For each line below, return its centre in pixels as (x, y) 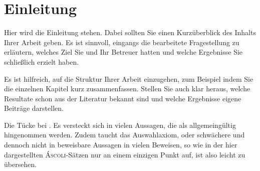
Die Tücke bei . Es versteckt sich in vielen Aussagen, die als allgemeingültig (120, 125)
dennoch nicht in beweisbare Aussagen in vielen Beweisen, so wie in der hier (121, 145)
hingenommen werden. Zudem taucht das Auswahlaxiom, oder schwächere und (124, 135)
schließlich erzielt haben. (42, 61)
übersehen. (21, 164)
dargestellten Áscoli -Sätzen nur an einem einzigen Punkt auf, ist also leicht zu (125, 154)
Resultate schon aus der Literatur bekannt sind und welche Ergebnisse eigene (123, 98)
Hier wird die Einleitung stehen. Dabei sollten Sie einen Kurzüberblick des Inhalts (130, 32)
